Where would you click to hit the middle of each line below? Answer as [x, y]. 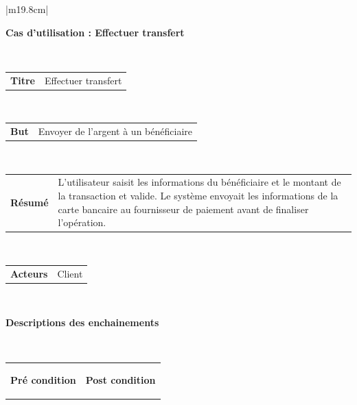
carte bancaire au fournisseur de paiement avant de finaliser [183, 209]
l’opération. [82, 222]
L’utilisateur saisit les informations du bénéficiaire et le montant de [199, 182]
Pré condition [43, 380]
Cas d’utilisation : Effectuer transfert [95, 32]
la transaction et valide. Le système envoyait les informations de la [198, 195]
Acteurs [29, 273]
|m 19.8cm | [27, 9]
